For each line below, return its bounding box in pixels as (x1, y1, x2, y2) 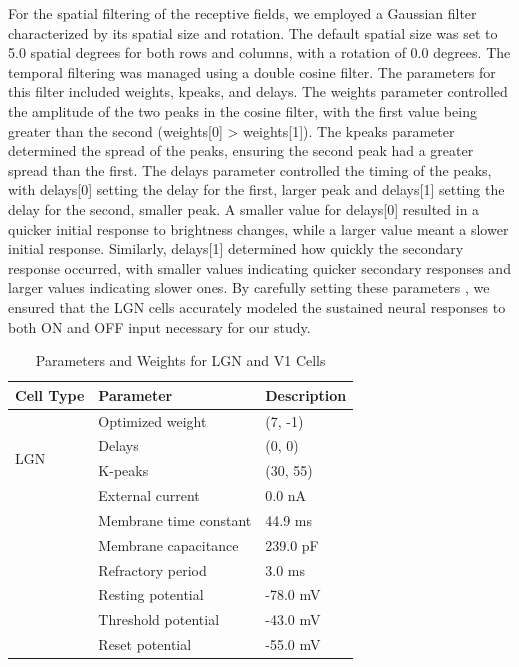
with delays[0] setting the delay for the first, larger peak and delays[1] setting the (8, 179, 505, 200)
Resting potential (98, 584, 204, 605)
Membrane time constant (98, 509, 252, 530)
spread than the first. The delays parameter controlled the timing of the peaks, (8, 159, 492, 180)
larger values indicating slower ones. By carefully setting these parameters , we (8, 277, 490, 298)
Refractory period (98, 559, 207, 580)
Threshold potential (98, 609, 220, 630)
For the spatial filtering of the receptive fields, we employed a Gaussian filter (8, 3, 477, 23)
